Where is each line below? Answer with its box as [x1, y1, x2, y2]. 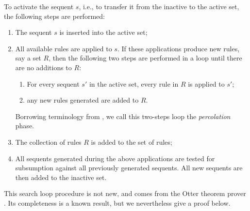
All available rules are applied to [15, 43, 112, 53]
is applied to [188, 78, 225, 89]
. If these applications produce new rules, [117, 43, 240, 53]
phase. [15, 121, 34, 131]
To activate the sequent [4, 1, 74, 11]
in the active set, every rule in [89, 78, 179, 89]
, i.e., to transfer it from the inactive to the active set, [79, 1, 239, 11]
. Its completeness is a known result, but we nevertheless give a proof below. [4, 197, 231, 208]
